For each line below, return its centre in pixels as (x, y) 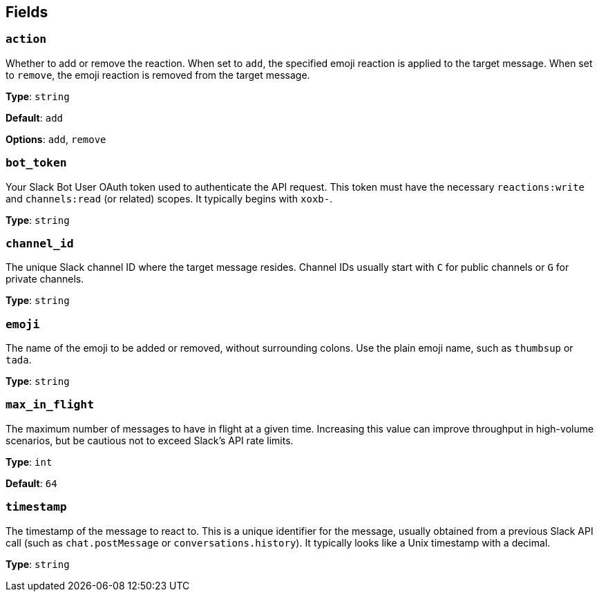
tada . (19, 360)
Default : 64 (31, 483)
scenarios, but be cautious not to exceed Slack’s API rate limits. (150, 440)
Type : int (29, 462)
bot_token (36, 163)
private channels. (45, 279)
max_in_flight (50, 405)
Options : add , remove (56, 139)
